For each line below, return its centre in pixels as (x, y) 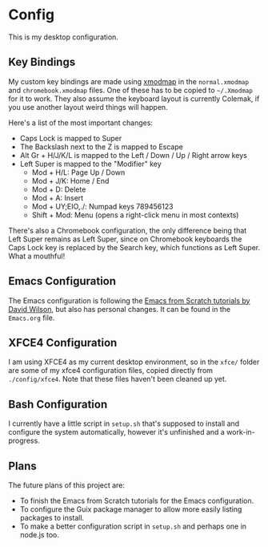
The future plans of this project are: (67, 485)
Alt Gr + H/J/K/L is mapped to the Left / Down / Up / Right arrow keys (134, 155)
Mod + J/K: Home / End (70, 180)
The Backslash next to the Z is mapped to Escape (102, 147)
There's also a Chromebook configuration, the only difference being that (128, 230)
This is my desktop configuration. (63, 37)
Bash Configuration (58, 404)
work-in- (241, 432)
